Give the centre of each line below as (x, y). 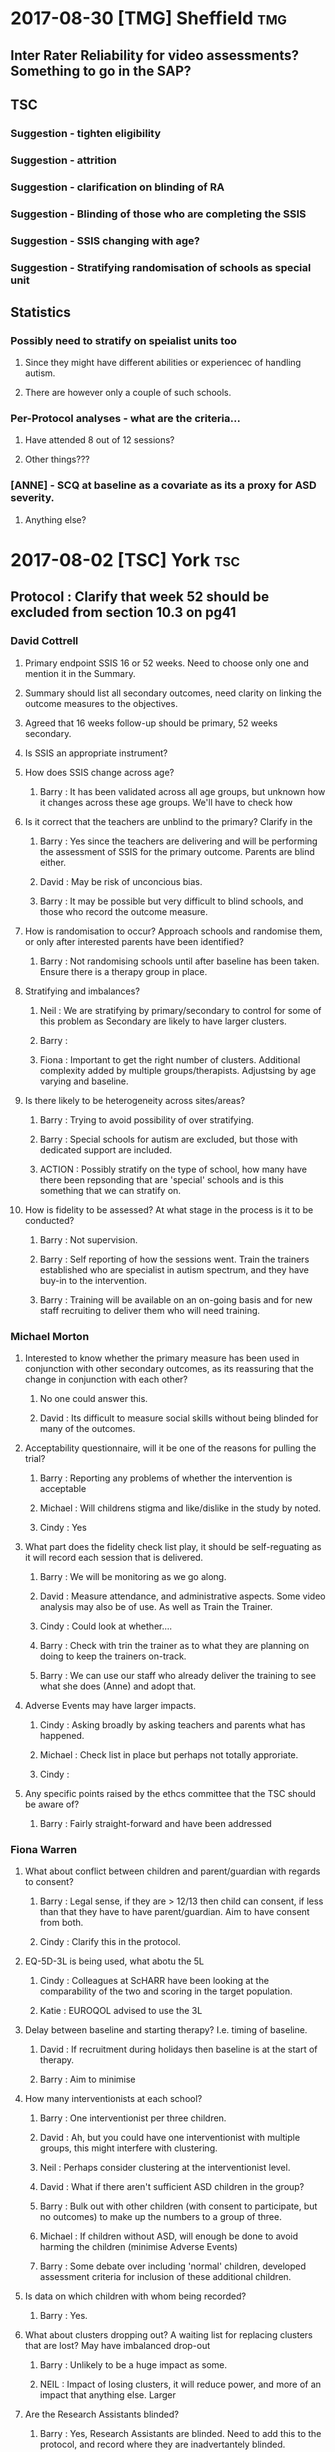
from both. (61, 1923)
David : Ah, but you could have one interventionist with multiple (170, 2138)
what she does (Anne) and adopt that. (118, 1686)
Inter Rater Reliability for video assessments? (155, 55)
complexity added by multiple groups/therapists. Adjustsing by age (178, 1070)
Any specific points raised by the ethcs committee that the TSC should (170, 1793)
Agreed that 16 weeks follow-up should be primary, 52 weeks (151, 723)
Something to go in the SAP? (101, 70)
